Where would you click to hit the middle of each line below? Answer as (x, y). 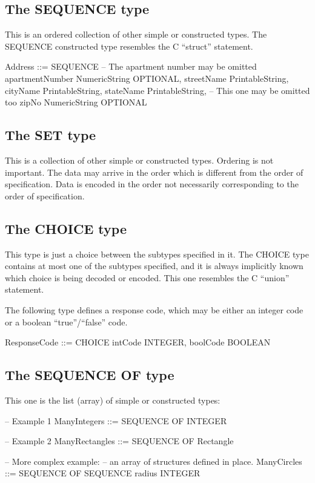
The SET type (51, 135)
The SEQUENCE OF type (90, 375)
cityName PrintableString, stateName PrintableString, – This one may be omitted (157, 90)
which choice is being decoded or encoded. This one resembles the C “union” (147, 277)
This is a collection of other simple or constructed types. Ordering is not (139, 160)
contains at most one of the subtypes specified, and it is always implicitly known (154, 266)
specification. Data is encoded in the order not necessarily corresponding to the (152, 184)
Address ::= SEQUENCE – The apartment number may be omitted (131, 66)
